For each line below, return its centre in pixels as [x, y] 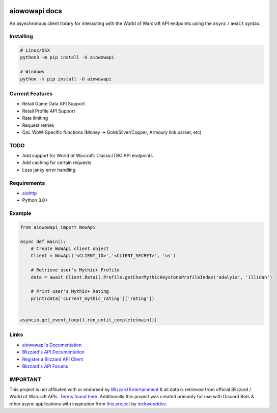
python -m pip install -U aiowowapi [66, 79]
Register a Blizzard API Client [53, 359]
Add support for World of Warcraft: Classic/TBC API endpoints [87, 156]
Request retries [38, 125]
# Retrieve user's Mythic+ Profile [75, 270]
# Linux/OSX [35, 50]
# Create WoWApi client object [70, 249]
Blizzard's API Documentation [53, 352]
